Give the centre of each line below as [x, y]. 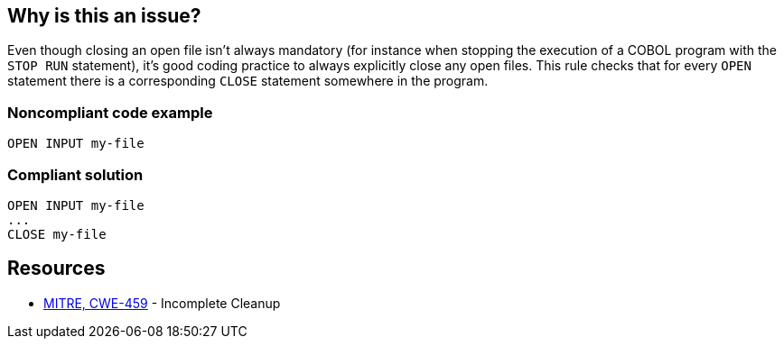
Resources [56, 269]
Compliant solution [75, 174]
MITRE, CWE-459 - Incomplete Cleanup [162, 303]
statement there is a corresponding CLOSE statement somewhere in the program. [248, 81]
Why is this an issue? [104, 16]
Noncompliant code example [110, 112]
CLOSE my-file [57, 234]
